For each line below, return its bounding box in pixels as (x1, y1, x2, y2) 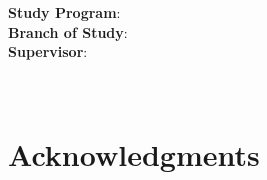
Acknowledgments (8, 133, 260, 174)
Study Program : (8, 2, 121, 23)
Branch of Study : (8, 21, 128, 42)
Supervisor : (8, 41, 88, 62)
